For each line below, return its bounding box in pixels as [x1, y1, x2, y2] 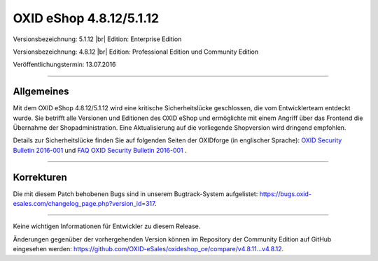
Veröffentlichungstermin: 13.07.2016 [13, 60, 116, 69]
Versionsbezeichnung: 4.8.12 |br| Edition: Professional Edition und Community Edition [13, 47, 259, 56]
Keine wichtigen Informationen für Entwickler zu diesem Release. [13, 222, 201, 230]
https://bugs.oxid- [259, 189, 311, 198]
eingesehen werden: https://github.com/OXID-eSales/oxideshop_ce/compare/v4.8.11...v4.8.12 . [13, 245, 284, 253]
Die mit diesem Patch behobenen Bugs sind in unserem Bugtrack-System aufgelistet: [13, 189, 258, 198]
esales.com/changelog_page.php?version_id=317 [13, 200, 155, 208]
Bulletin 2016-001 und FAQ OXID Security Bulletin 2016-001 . [13, 146, 187, 154]
